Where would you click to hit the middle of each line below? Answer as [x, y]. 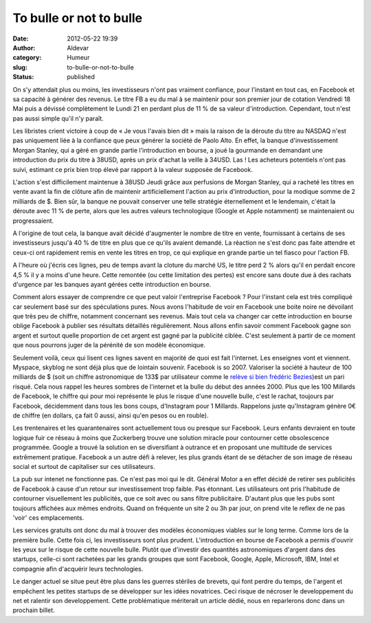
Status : [23, 77]
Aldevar [78, 47]
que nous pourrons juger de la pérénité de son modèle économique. [109, 345]
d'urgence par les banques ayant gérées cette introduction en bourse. [112, 284]
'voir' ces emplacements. [48, 517]
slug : [20, 67]
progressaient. [33, 221]
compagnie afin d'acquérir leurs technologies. [78, 569]
